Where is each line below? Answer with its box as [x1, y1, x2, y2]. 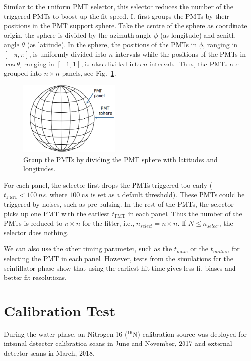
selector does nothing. [4, 227, 68, 237]
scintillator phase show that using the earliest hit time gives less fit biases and [4, 263, 236, 273]
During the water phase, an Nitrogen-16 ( [4, 328, 128, 339]
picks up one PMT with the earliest [4, 208, 110, 218]
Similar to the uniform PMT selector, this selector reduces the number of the [4, 1, 234, 11]
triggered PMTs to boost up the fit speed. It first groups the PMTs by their [4, 11, 229, 21]
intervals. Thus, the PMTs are [149, 58, 239, 68]
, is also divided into [81, 58, 141, 68]
